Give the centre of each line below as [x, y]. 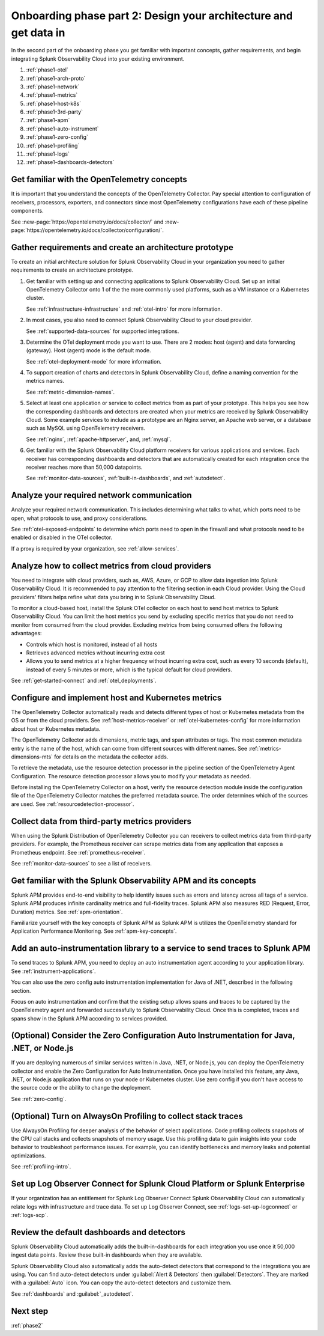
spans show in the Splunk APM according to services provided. [89, 1018]
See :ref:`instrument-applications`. [53, 971]
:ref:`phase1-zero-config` [57, 137]
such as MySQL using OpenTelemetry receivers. [85, 428]
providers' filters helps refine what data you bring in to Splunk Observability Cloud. [113, 597]
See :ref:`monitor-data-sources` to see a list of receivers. [82, 863]
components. [28, 211]
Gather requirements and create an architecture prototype [122, 247]
